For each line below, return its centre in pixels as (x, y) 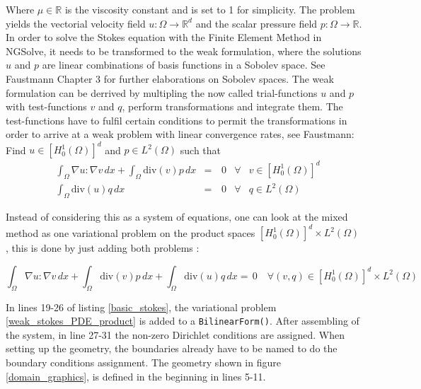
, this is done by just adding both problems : (103, 248)
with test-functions (46, 106)
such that (201, 150)
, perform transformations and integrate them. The (232, 106)
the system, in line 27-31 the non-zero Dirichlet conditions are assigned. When (175, 334)
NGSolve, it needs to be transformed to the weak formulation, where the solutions (184, 51)
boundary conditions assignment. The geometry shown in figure (143, 362)
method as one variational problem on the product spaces (131, 232)
